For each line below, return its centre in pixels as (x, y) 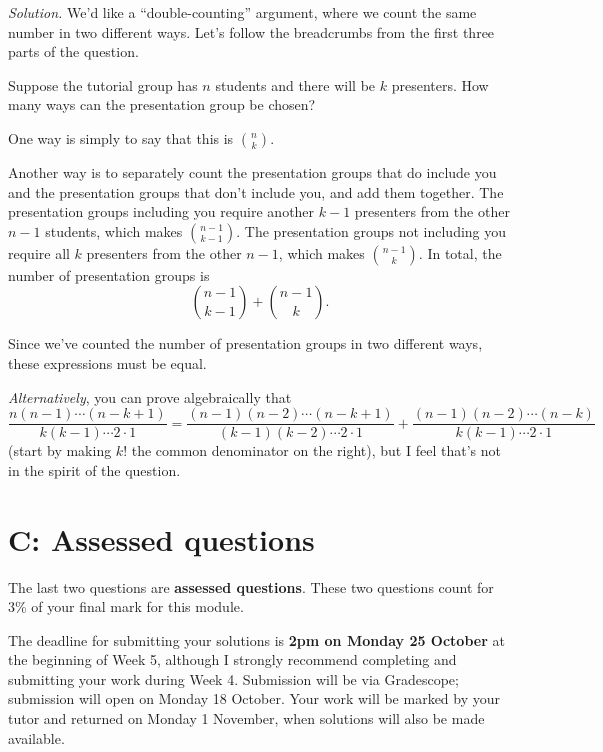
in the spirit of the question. (94, 469)
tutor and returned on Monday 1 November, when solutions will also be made (246, 718)
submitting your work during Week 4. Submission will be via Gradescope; (233, 678)
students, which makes (114, 230)
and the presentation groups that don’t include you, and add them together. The (256, 191)
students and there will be (295, 84)
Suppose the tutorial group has (103, 84)
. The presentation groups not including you (371, 230)
